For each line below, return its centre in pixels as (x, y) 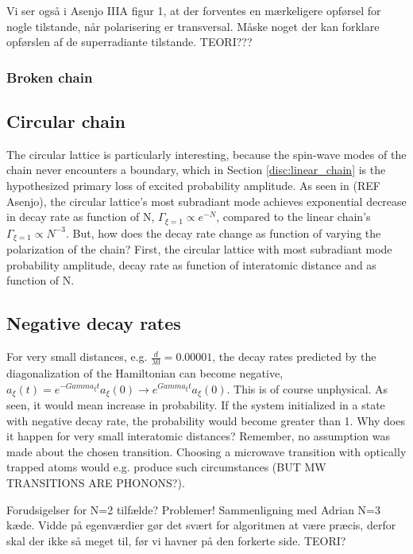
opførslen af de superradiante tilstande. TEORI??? (129, 42)
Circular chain (66, 121)
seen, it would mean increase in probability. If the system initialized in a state (196, 404)
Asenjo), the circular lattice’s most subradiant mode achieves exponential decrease (206, 201)
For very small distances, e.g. (77, 356)
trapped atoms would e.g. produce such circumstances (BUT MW (166, 467)
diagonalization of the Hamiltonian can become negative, (145, 372)
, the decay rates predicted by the (294, 356)
